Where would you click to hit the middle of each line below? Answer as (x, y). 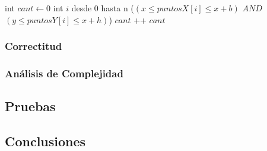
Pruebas (30, 106)
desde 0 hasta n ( (103, 8)
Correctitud (34, 46)
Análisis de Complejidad (64, 73)
